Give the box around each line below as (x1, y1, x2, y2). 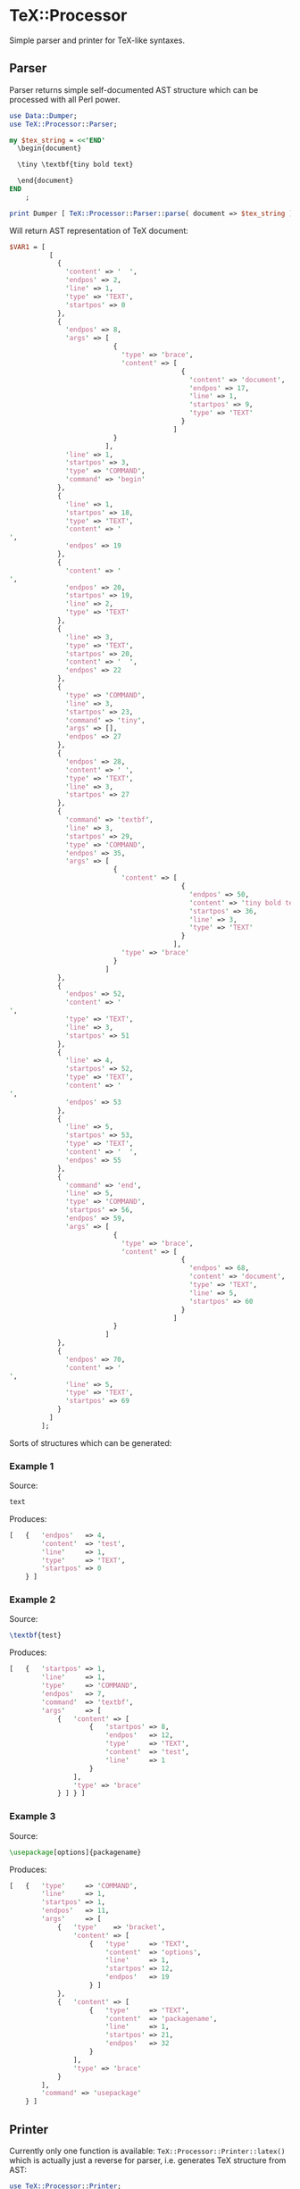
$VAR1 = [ (9, 242, 46, 251)
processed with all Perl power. (9, 94, 121, 104)
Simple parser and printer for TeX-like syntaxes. (9, 35, 186, 46)
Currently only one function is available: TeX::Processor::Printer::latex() (9, 2145, 286, 2156)
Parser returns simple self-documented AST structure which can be (9, 84, 259, 95)
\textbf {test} (9, 1631, 62, 1640)
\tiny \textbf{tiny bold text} (17, 160, 134, 170)
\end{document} (17, 176, 74, 186)
